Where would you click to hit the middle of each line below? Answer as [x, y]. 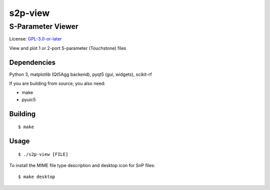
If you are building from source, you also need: [57, 84]
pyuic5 [29, 99]
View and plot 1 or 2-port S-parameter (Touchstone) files [68, 48]
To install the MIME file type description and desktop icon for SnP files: [82, 166]
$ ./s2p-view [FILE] [43, 154]
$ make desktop [37, 177]
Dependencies [32, 62]
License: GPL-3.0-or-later [35, 39]
